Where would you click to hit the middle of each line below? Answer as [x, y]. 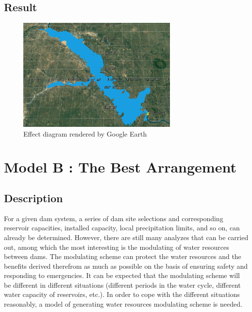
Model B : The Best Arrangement [120, 167]
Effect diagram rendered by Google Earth [85, 133]
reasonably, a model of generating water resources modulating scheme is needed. [123, 304]
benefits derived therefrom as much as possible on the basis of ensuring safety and [126, 266]
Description [34, 198]
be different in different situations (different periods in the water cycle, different [122, 285]
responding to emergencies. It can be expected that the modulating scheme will [122, 275]
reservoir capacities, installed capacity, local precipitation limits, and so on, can [122, 228]
